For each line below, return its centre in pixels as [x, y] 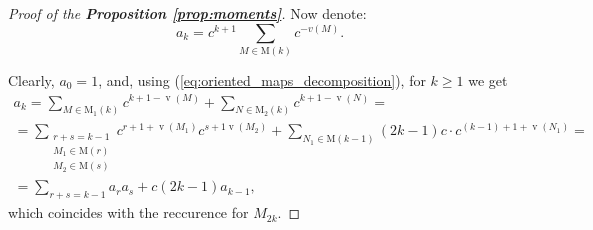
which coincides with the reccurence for [128, 212]
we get [488, 79]
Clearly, [31, 79]
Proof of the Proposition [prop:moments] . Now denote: [187, 13]
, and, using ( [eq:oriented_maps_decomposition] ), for [262, 79]
